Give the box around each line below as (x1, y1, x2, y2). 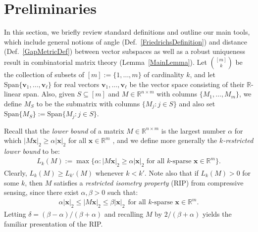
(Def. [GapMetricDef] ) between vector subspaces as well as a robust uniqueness (4, 46, 245, 56)
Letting (4, 209, 26, 219)
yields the (202, 209, 232, 219)
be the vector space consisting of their (129, 79, 245, 89)
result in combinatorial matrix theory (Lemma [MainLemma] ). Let (4, 56, 207, 67)
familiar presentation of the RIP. (4, 218, 103, 229)
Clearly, (4, 167, 27, 178)
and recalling (104, 209, 144, 219)
